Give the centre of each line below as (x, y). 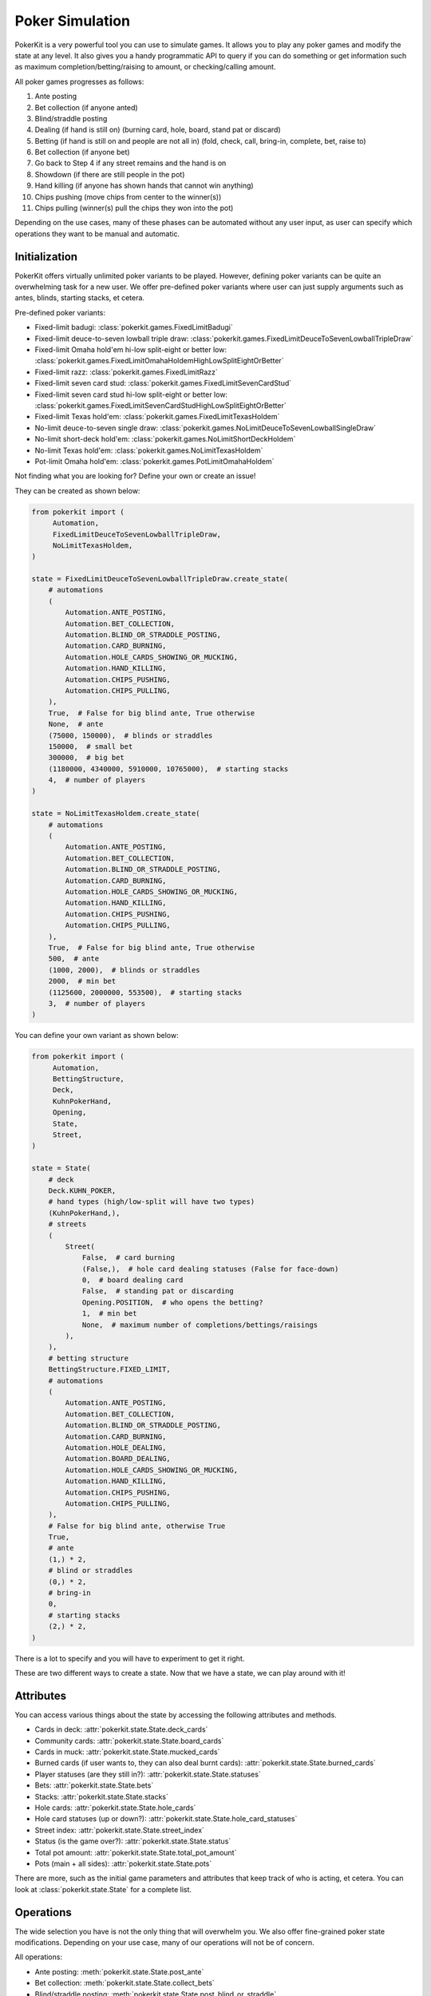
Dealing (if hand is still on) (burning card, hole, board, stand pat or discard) (158, 130)
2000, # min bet (82, 981)
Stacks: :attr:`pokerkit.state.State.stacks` (102, 1796)
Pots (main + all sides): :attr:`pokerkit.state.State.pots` (123, 1863)
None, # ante (76, 724)
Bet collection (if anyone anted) (87, 107)
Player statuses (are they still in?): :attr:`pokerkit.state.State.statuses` (148, 1774)
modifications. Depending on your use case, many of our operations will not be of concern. (164, 1943)
